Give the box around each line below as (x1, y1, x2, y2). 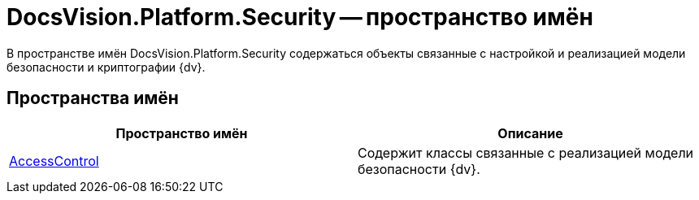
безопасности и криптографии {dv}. (7, 59, 206, 74)
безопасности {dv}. (358, 160, 480, 177)
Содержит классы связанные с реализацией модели (358, 144, 694, 161)
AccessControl (9, 152, 99, 169)
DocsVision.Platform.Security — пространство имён (7, 3, 593, 31)
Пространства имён (7, 88, 179, 109)
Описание (497, 124, 563, 141)
